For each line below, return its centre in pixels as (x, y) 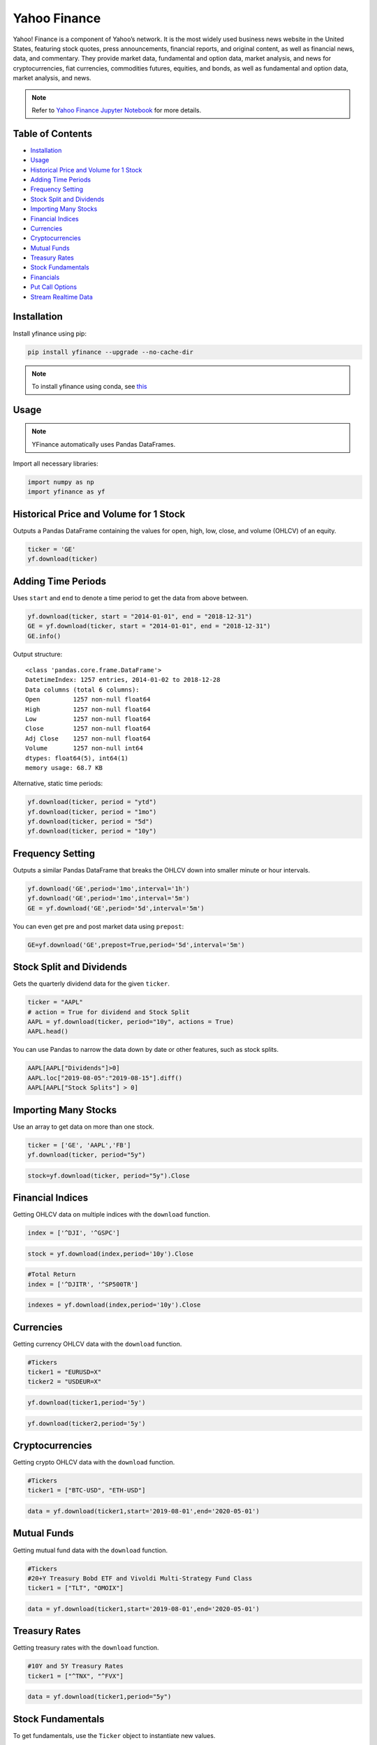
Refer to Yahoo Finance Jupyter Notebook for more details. (117, 110)
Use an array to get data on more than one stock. (84, 1127)
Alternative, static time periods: (58, 784)
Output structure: (38, 654)
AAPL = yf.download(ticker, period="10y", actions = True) (131, 1022)
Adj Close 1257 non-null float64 (88, 738)
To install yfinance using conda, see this (89, 386)
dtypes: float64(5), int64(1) (77, 758)
